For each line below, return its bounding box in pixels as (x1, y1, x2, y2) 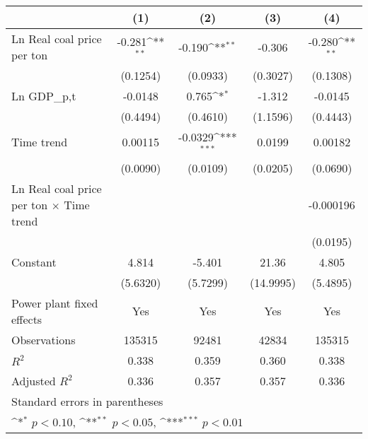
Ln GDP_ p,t (11, 88, 76, 104)
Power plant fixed (11, 294, 98, 311)
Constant (11, 253, 57, 270)
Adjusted (11, 372, 56, 389)
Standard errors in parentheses (11, 392, 163, 409)
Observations (11, 331, 76, 348)
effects (11, 310, 42, 327)
